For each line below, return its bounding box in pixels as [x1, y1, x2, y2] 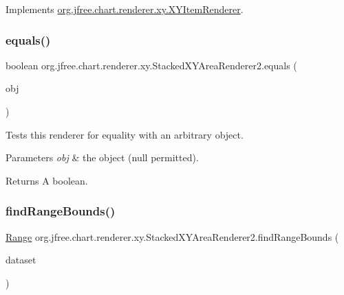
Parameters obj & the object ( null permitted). [6, 150, 199, 165]
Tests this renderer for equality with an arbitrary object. [6, 127, 244, 141]
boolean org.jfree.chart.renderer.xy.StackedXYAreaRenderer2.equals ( [6, 58, 297, 72]
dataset [6, 252, 36, 267]
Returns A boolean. [6, 173, 88, 187]
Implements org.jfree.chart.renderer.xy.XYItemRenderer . [6, 2, 244, 16]
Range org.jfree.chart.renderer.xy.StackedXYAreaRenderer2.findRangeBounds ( [6, 229, 339, 244]
